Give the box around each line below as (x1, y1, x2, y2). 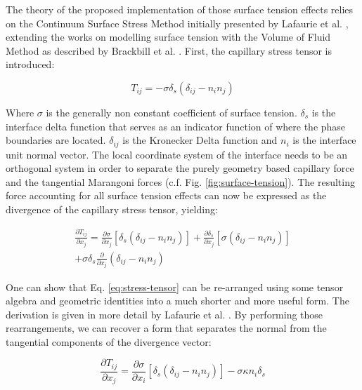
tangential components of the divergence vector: (6, 334, 212, 349)
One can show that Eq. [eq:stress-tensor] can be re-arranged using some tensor (6, 279, 344, 294)
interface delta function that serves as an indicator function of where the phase (6, 119, 346, 133)
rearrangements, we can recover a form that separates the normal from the (6, 321, 327, 335)
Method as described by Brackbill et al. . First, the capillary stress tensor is (6, 43, 332, 58)
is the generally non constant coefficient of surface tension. (46, 105, 297, 119)
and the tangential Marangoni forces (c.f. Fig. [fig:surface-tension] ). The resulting (6, 174, 355, 189)
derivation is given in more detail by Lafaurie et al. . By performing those (6, 307, 323, 321)
